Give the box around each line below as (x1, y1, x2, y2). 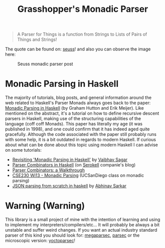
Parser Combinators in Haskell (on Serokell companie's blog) (12, 162, 136, 168)
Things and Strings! (17, 37, 57, 42)
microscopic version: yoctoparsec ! (5, 238, 75, 244)
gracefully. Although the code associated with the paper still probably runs (5, 131, 157, 137)
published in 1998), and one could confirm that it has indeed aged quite (5, 126, 150, 132)
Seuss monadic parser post (17, 61, 73, 67)
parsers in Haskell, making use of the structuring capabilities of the (5, 116, 141, 122)
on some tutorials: (5, 147, 42, 153)
